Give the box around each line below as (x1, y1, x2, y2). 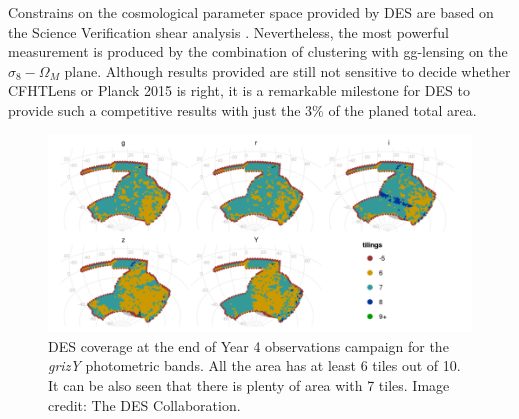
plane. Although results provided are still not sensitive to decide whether (64, 60, 511, 81)
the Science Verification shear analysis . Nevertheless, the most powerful (8, 21, 449, 42)
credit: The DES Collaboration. (48, 394, 241, 415)
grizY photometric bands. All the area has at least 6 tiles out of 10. (48, 355, 461, 376)
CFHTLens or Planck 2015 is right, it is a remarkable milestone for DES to (8, 80, 470, 101)
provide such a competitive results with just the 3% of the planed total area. (8, 99, 477, 120)
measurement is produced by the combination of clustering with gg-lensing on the (8, 41, 508, 62)
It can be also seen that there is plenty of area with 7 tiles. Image (48, 374, 450, 395)
